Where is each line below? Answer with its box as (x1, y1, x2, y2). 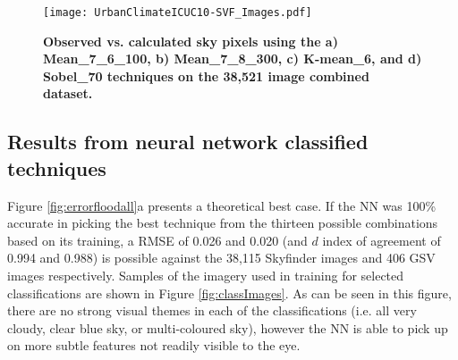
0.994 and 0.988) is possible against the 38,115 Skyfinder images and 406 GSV (7, 248, 436, 267)
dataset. (43, 84, 93, 103)
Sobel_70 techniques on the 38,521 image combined (43, 66, 369, 85)
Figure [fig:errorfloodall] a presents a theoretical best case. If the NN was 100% (7, 196, 437, 214)
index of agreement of (322, 230, 441, 249)
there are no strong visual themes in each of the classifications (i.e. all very (7, 301, 417, 320)
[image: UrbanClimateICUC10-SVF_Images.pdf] (43, 6, 312, 19)
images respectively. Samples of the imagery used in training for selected (7, 266, 404, 284)
